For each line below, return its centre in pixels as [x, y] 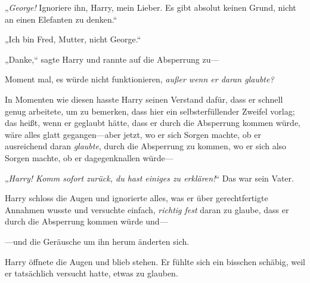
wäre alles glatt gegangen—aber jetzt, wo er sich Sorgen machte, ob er [133, 134]
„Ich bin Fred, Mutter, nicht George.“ [73, 39]
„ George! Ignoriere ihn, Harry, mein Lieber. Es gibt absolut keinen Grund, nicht [151, 7]
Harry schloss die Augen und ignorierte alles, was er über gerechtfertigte [137, 198]
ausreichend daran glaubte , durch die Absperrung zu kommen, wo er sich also [146, 146]
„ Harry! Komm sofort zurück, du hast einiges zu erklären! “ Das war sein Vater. [149, 178]
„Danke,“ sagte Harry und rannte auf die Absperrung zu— [112, 59]
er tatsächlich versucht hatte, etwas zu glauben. [92, 273]
